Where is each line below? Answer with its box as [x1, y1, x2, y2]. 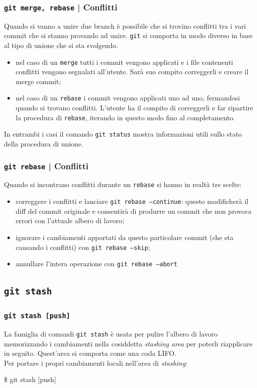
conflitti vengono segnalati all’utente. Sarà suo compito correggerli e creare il [15, 66, 249, 77]
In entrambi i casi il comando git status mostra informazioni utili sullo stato [4, 129, 242, 139]
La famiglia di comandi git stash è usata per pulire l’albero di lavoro [4, 328, 218, 339]
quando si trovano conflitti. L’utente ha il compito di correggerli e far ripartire [15, 102, 254, 113]
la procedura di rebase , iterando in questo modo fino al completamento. [15, 112, 235, 122]
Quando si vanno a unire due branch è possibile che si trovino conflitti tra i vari [4, 20, 246, 31]
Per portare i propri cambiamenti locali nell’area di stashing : [4, 357, 188, 368]
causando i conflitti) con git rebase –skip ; [15, 242, 150, 252]
